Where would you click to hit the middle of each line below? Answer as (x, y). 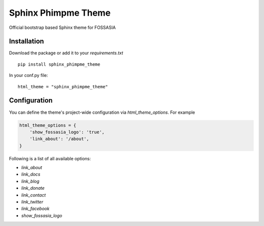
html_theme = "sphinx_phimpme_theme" (63, 87)
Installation (26, 41)
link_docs (31, 175)
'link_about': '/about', (59, 139)
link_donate (33, 188)
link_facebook (35, 209)
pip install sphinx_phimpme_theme (59, 64)
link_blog (30, 181)
